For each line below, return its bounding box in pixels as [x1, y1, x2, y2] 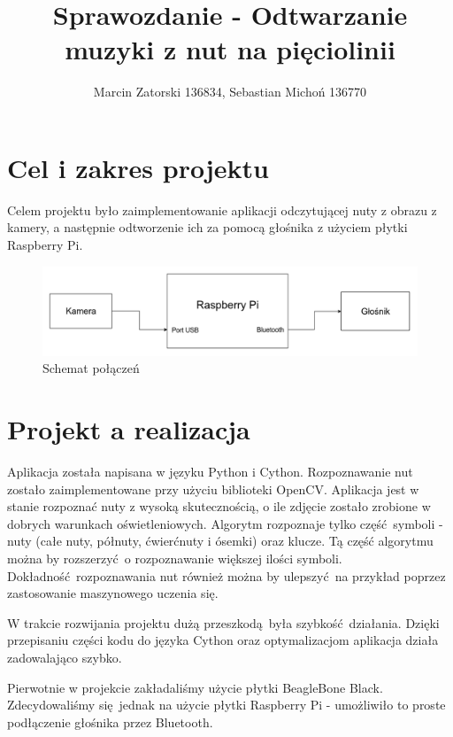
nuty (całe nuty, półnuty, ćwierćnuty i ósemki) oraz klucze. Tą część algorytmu [7, 531, 434, 550]
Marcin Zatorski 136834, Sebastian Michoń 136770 [93, 82, 367, 101]
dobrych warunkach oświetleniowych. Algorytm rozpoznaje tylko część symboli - [7, 514, 443, 532]
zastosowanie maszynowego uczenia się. [7, 584, 219, 602]
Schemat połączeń [42, 359, 140, 377]
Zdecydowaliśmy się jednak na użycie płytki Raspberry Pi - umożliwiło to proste [7, 695, 446, 714]
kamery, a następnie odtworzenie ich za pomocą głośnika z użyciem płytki [7, 218, 408, 237]
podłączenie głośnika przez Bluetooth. [7, 712, 213, 731]
